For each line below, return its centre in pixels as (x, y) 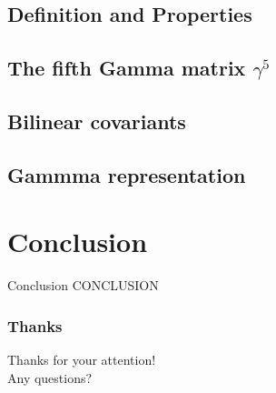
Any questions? (50, 377)
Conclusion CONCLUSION (83, 285)
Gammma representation (127, 174)
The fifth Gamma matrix (127, 68)
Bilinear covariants (97, 121)
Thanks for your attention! (82, 360)
